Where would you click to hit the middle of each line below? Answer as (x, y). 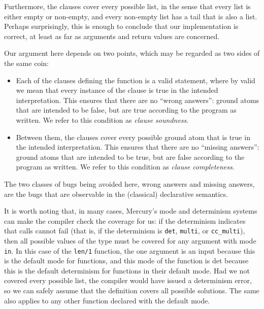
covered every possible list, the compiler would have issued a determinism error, (128, 280)
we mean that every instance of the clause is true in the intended (117, 90)
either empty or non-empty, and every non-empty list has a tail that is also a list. (131, 16)
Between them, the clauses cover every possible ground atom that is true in (133, 137)
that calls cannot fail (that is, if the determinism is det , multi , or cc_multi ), (125, 231)
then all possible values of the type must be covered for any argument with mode (130, 240)
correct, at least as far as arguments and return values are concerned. (112, 36)
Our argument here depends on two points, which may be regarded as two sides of (132, 53)
